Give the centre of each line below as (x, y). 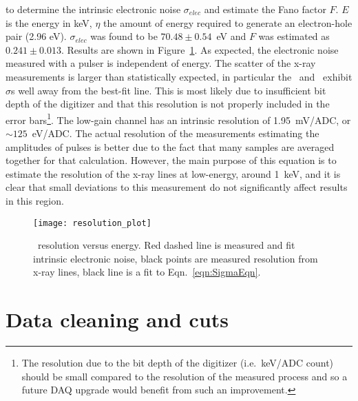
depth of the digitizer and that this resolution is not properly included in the (168, 104)
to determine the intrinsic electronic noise (93, 9)
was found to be (124, 36)
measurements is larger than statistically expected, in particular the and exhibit (179, 76)
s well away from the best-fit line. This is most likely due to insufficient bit (169, 90)
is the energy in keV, (49, 22)
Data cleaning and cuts (117, 319)
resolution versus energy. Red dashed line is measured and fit (166, 245)
